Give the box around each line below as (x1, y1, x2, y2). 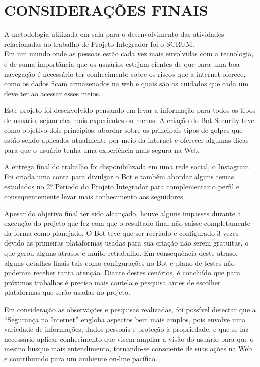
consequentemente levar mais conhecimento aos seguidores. (4, 191, 185, 202)
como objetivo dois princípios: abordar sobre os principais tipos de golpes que (4, 125, 243, 135)
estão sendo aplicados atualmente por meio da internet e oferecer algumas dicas (4, 135, 249, 145)
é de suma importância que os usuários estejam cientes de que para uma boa (4, 58, 240, 69)
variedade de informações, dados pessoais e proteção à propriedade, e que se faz (4, 324, 249, 334)
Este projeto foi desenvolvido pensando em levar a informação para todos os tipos (4, 105, 256, 115)
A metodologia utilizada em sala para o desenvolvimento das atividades (4, 29, 224, 39)
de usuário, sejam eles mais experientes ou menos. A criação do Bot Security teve (4, 114, 254, 125)
